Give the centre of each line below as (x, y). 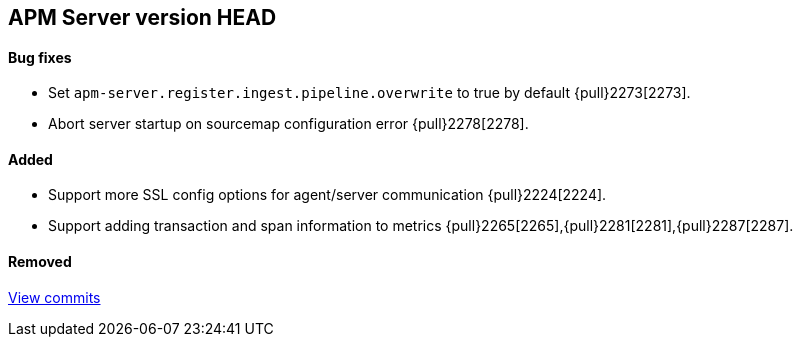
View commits (54, 297)
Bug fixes (40, 57)
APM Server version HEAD (142, 17)
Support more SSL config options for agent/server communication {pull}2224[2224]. (327, 195)
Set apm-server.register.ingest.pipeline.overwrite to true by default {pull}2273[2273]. (369, 93)
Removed (40, 262)
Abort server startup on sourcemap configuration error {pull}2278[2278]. (288, 124)
